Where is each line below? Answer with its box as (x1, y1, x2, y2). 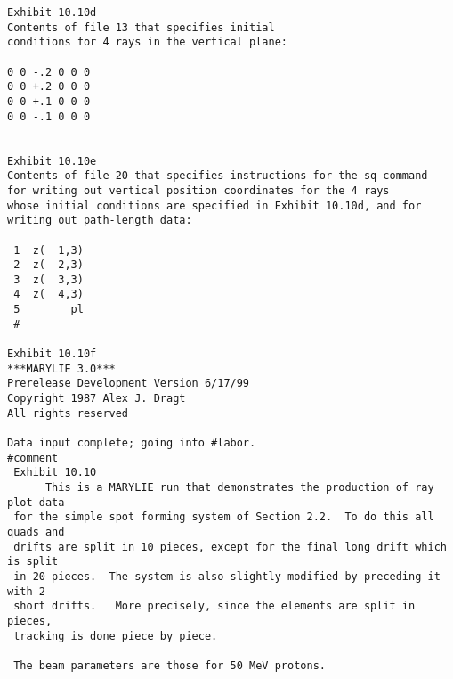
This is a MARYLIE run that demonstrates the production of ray (44, 481, 434, 494)
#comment (7, 451, 59, 464)
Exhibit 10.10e (7, 154, 97, 168)
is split (7, 555, 59, 569)
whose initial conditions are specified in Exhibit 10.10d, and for (7, 199, 422, 212)
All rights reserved (7, 406, 129, 420)
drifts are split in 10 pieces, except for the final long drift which (13, 540, 447, 553)
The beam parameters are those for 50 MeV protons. (13, 659, 326, 672)
